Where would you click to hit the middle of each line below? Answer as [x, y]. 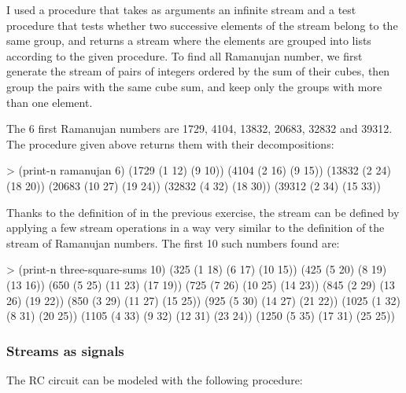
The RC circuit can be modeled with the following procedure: [155, 379]
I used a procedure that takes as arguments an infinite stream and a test [181, 9]
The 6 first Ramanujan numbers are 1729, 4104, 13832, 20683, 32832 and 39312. [199, 129]
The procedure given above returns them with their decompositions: [170, 143]
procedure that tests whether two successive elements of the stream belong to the [202, 25]
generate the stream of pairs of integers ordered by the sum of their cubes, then [198, 71]
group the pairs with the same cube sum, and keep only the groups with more [194, 86]
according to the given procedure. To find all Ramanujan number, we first [185, 55]
